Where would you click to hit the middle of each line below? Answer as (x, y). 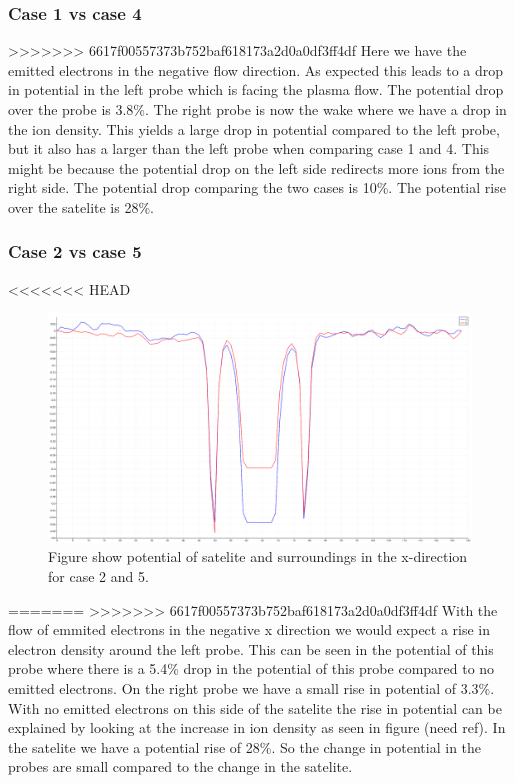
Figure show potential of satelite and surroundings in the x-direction (258, 556)
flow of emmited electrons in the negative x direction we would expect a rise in (249, 629)
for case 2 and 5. (98, 575)
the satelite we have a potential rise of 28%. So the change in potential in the (245, 746)
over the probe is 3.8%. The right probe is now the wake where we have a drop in (257, 109)
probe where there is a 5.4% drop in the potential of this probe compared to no (251, 668)
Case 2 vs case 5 (75, 251)
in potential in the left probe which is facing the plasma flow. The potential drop (256, 89)
